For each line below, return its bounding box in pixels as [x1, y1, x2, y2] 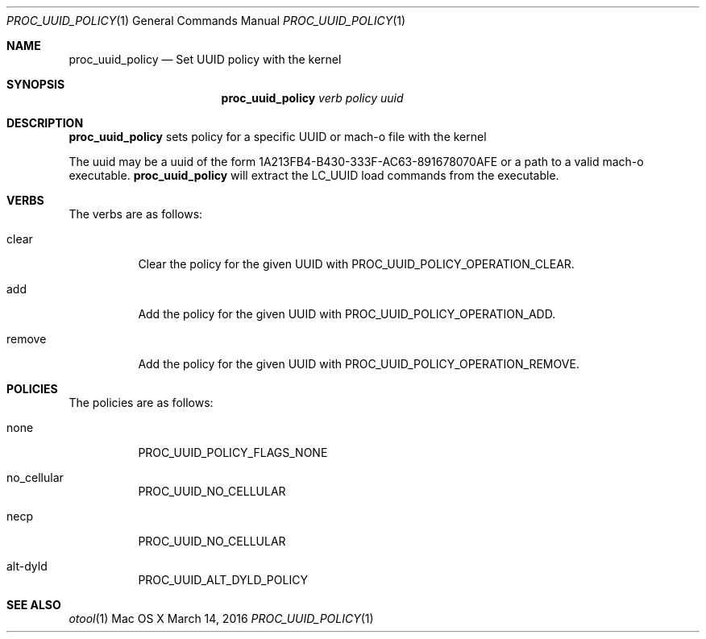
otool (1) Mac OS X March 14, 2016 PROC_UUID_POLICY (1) [69, 612, 374, 625]
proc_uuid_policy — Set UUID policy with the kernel [69, 52, 342, 66]
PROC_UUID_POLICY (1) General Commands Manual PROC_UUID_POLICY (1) [6, 14, 406, 27]
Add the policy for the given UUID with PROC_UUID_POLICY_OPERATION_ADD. [138, 307, 556, 321]
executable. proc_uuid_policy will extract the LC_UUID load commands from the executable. [69, 168, 559, 182]
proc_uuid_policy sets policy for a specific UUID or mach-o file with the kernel [69, 130, 487, 143]
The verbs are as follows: [69, 207, 203, 221]
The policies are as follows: [69, 396, 214, 409]
